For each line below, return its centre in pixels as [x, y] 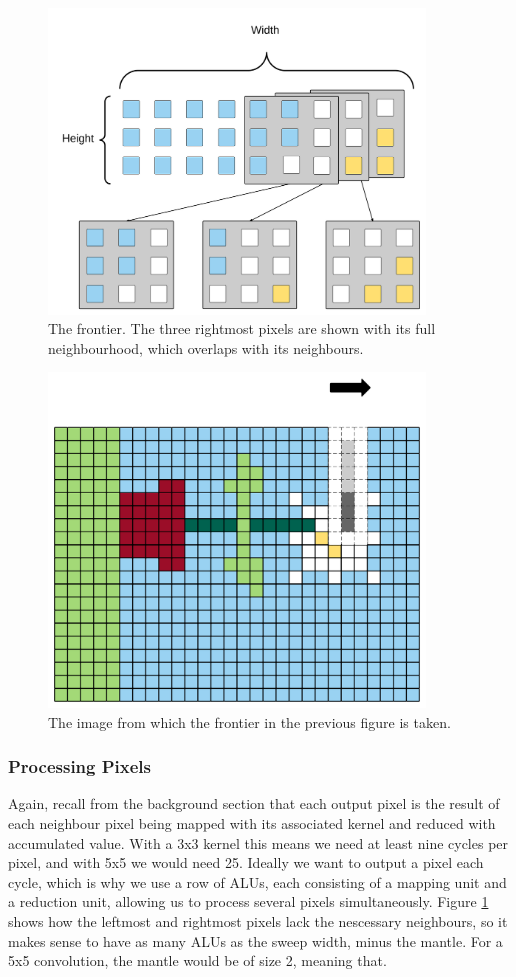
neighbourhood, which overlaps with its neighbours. [206, 347]
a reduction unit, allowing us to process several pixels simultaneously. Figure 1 [248, 901]
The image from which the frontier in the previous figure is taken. [249, 721]
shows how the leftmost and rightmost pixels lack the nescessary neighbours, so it [258, 920]
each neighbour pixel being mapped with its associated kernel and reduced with [252, 822]
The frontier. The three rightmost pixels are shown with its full [242, 328]
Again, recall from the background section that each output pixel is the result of [254, 803]
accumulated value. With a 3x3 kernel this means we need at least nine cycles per [258, 842]
